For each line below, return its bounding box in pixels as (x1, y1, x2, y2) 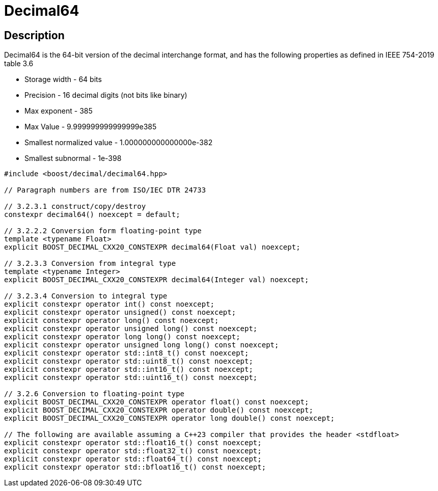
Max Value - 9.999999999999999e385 (24, 122, 157, 131)
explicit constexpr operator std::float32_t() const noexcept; (4, 447, 262, 455)
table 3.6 (4, 59, 34, 68)
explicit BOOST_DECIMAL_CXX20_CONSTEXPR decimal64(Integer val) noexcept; (4, 276, 309, 284)
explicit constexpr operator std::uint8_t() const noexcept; (4, 357, 253, 366)
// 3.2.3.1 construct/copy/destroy (4, 202, 146, 211)
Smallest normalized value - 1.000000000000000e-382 (24, 138, 213, 147)
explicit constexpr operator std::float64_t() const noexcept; (4, 455, 262, 463)
